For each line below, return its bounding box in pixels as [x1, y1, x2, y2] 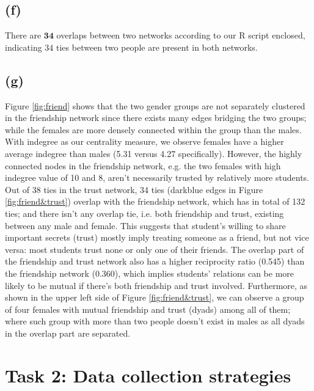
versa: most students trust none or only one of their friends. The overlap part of [5, 243, 304, 255]
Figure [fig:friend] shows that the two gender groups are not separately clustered [5, 99, 305, 112]
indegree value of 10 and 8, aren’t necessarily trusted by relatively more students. [5, 171, 309, 184]
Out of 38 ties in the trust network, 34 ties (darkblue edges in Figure [5, 183, 263, 195]
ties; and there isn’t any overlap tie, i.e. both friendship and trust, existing [5, 206, 284, 219]
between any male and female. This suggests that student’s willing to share [5, 219, 286, 232]
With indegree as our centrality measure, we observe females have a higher [5, 135, 284, 148]
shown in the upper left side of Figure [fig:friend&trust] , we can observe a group [5, 291, 304, 304]
